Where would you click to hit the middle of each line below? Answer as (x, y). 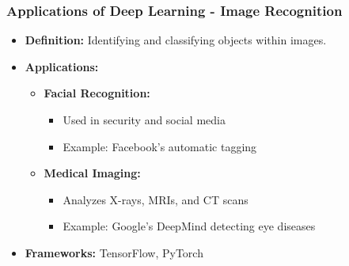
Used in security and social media (144, 120)
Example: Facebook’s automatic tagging (160, 146)
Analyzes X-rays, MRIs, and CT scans (156, 199)
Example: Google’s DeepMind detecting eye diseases (189, 226)
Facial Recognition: (97, 93)
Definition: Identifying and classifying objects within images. (176, 40)
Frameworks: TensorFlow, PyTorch (114, 252)
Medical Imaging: (92, 173)
